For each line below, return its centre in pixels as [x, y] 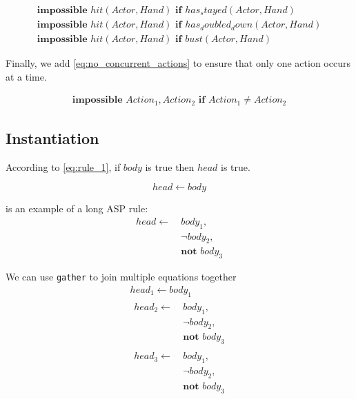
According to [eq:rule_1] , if [63, 166]
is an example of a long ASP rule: [77, 208]
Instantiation [52, 137]
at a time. [26, 76]
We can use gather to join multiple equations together [121, 277]
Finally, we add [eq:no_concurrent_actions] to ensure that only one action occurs [178, 63]
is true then [170, 166]
